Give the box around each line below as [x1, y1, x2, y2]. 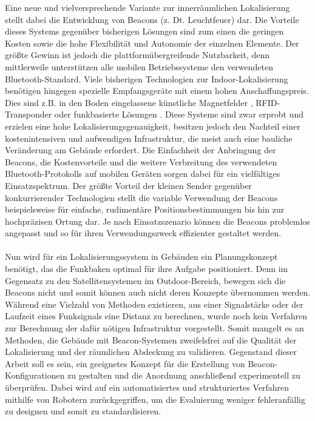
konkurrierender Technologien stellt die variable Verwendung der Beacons [5, 191, 278, 204]
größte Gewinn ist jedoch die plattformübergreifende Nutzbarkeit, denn [5, 48, 269, 61]
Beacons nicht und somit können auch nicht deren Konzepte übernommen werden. [5, 286, 311, 299]
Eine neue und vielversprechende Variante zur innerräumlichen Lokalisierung [5, 1, 290, 13]
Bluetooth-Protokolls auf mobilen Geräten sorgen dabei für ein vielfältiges [5, 167, 280, 180]
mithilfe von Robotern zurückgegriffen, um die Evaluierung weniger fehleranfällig [5, 393, 305, 405]
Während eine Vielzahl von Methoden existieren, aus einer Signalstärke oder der [5, 297, 303, 310]
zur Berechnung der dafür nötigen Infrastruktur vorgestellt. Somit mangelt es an [5, 322, 304, 334]
